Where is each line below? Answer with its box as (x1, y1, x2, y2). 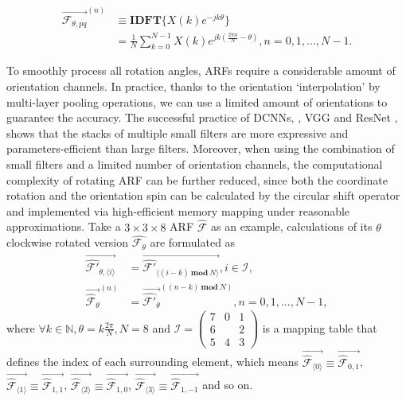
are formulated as (150, 234, 236, 251)
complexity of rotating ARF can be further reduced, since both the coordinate (6, 171, 388, 188)
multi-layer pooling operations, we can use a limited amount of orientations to (6, 93, 388, 110)
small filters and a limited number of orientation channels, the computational (6, 156, 383, 173)
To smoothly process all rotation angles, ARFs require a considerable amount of (6, 62, 396, 79)
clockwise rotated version (6, 234, 129, 251)
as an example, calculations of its (211, 218, 373, 235)
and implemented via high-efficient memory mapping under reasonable (6, 202, 350, 219)
